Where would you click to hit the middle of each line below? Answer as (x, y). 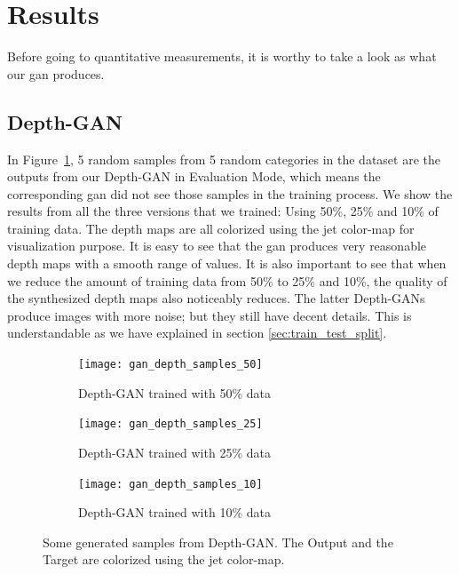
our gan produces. (56, 73)
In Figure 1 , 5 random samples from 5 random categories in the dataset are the (224, 159)
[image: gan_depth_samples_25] (170, 424)
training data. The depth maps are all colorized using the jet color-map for (211, 228)
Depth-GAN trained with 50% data (174, 392)
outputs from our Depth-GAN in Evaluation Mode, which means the (194, 176)
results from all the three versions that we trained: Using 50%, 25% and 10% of (223, 211)
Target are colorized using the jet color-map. (164, 559)
